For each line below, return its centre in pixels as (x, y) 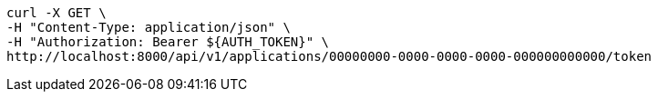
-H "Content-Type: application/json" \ (149, 27)
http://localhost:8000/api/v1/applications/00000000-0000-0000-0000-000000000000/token (329, 56)
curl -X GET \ (57, 13)
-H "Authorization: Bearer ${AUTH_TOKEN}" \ (168, 42)
